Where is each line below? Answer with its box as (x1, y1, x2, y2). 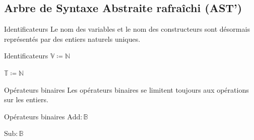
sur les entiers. (4, 94, 48, 105)
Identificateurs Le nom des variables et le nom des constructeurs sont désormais (4, 24, 250, 34)
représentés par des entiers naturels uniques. (4, 33, 141, 44)
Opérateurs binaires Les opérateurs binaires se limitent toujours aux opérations (4, 84, 249, 95)
